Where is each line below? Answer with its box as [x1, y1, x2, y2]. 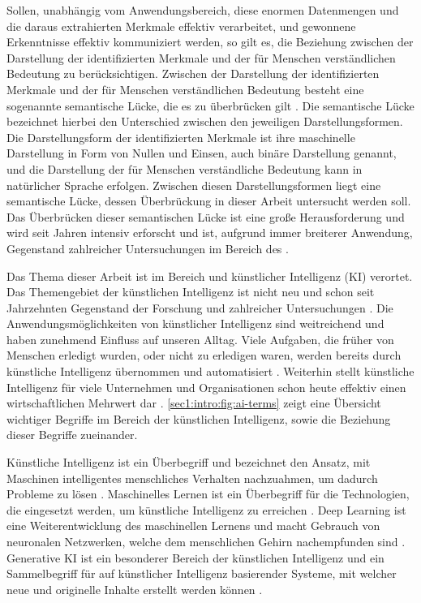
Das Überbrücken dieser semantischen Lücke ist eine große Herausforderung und [6, 208, 405, 225]
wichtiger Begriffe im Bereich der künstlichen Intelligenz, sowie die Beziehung [6, 410, 391, 427]
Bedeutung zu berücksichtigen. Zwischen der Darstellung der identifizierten [6, 65, 380, 82]
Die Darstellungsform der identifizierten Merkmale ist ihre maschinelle [6, 128, 355, 145]
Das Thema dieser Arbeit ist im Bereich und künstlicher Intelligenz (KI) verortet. [6, 267, 413, 284]
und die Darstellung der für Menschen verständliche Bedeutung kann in [6, 160, 363, 177]
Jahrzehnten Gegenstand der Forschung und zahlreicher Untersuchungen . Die [6, 299, 393, 316]
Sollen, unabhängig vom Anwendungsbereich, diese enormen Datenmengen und [6, 2, 399, 18]
